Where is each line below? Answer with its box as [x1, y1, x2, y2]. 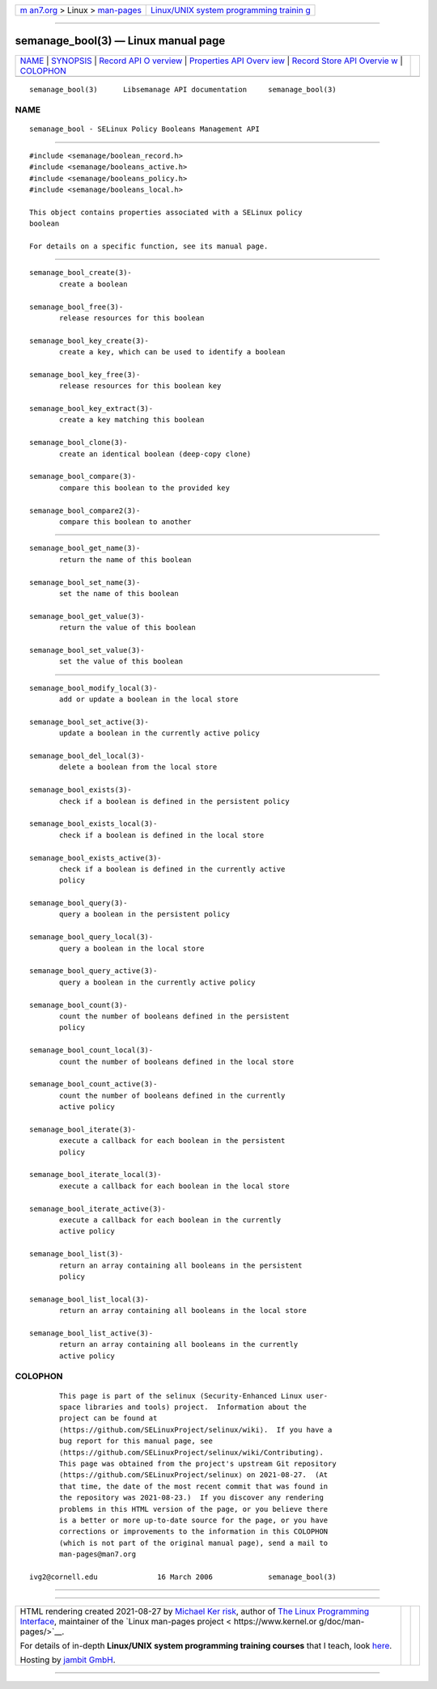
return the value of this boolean [59, 623, 196, 633]
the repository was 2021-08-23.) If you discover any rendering [59, 1493, 324, 1502]
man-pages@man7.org [59, 1550, 137, 1559]
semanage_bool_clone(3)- [29, 438, 128, 447]
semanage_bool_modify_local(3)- [29, 684, 158, 692]
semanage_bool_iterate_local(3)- [29, 1170, 162, 1179]
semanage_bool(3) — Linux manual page [15, 34, 226, 48]
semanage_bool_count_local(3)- [29, 1046, 154, 1055]
